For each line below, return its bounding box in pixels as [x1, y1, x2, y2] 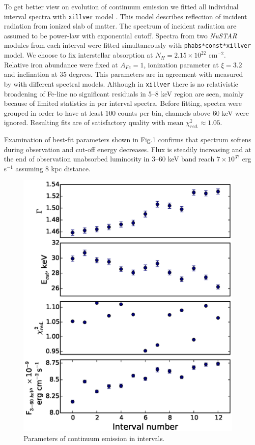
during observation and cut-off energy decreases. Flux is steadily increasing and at [4, 144, 252, 154]
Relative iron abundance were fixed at [4, 59, 118, 69]
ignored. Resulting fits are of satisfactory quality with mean [4, 117, 184, 127]
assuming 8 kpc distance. [15, 163, 91, 173]
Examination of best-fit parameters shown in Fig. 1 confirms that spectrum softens [4, 134, 252, 145]
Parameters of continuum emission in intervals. [24, 433, 165, 443]
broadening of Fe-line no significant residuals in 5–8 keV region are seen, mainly [4, 88, 244, 98]
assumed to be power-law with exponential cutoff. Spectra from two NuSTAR [4, 30, 237, 40]
